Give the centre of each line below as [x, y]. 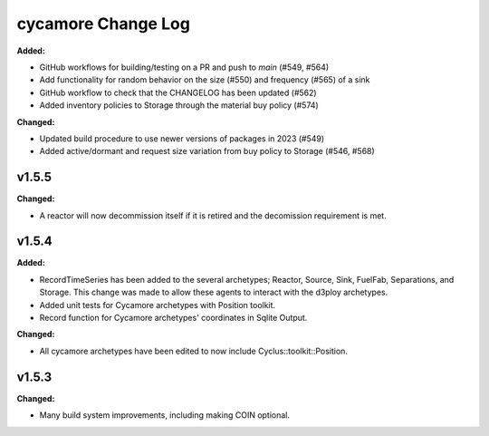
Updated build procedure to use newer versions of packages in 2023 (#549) [182, 138]
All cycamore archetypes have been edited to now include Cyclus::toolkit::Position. [194, 351]
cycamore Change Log [103, 24]
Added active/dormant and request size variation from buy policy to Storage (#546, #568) [207, 151]
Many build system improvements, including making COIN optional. [164, 415]
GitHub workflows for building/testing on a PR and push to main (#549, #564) [184, 67]
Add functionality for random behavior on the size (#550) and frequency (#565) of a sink [205, 80]
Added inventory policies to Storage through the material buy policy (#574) [179, 105]
